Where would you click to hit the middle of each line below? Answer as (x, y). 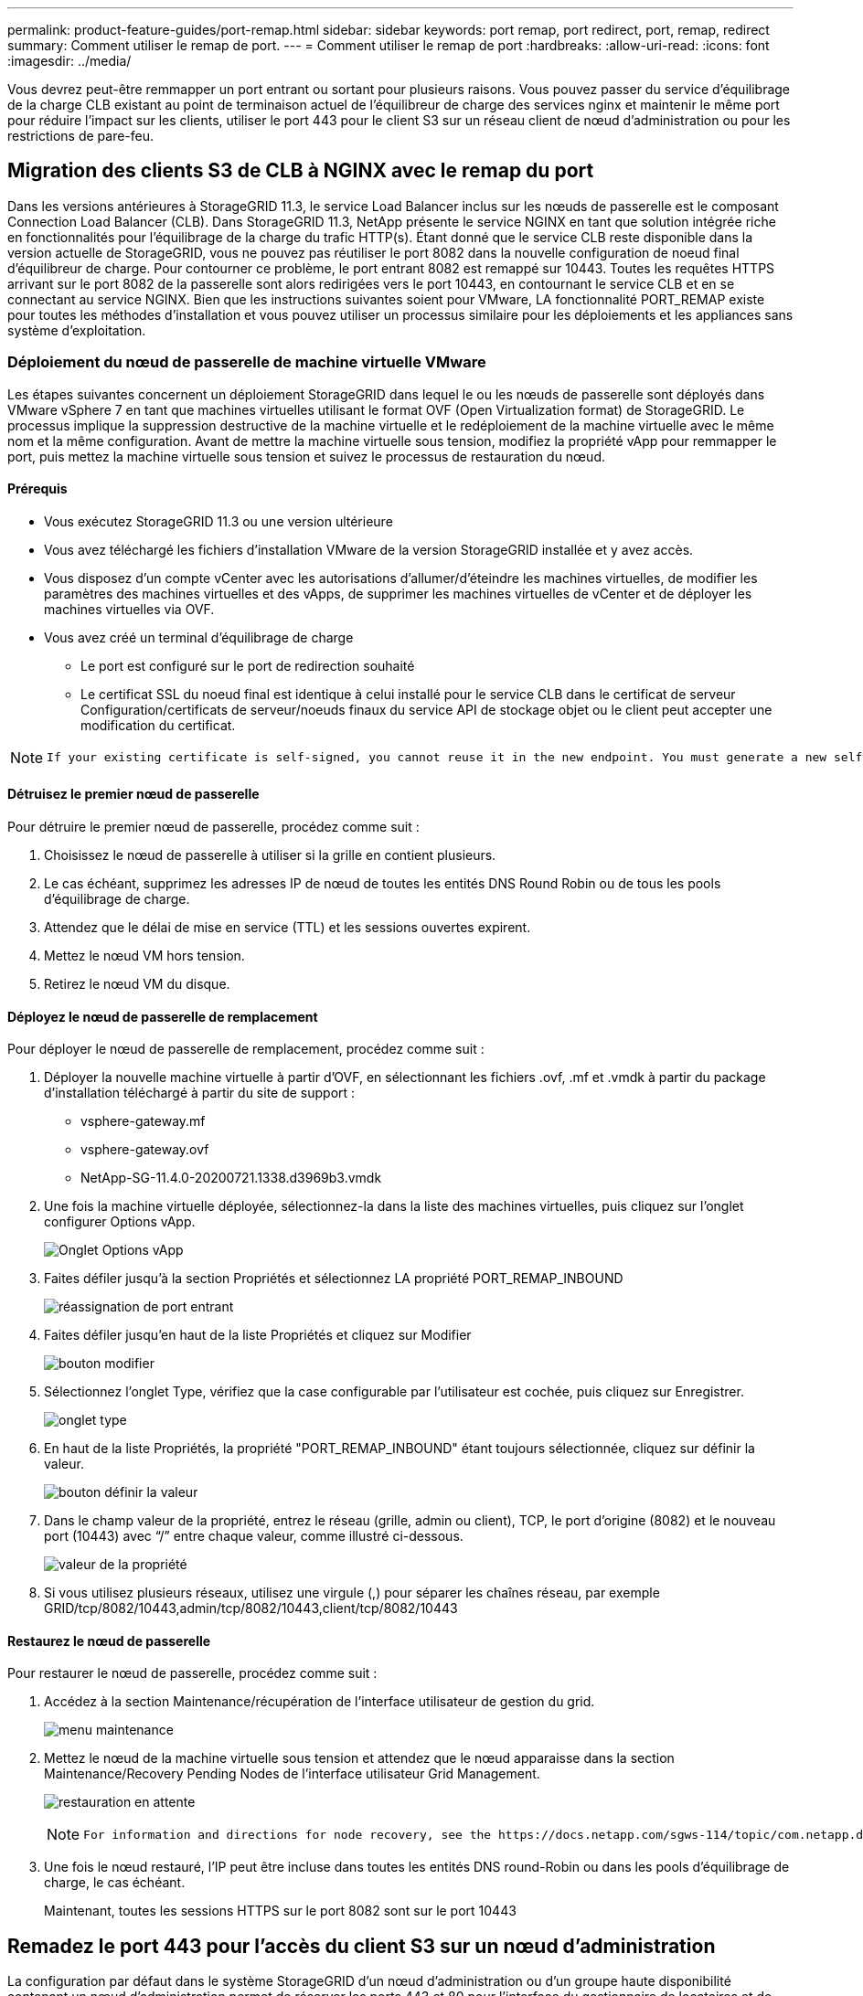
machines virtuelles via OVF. (129, 609)
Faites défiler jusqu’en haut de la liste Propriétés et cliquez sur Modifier (258, 1335)
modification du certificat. (158, 725)
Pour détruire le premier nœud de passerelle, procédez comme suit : (213, 827)
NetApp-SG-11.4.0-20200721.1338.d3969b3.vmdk (231, 1178)
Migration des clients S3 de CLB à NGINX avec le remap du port (301, 171)
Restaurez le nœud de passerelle (109, 1640)
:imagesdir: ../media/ (69, 61)
